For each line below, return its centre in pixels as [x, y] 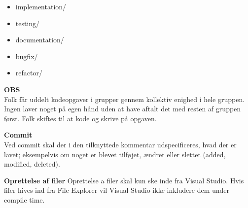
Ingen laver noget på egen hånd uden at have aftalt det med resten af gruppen [123, 109]
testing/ [28, 23]
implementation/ [41, 6]
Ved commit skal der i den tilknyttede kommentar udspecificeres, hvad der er [120, 144]
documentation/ [40, 40]
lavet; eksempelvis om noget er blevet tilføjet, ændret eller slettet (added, [115, 154]
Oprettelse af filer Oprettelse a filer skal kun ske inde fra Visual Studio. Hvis [124, 180]
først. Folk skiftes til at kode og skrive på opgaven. [80, 118]
